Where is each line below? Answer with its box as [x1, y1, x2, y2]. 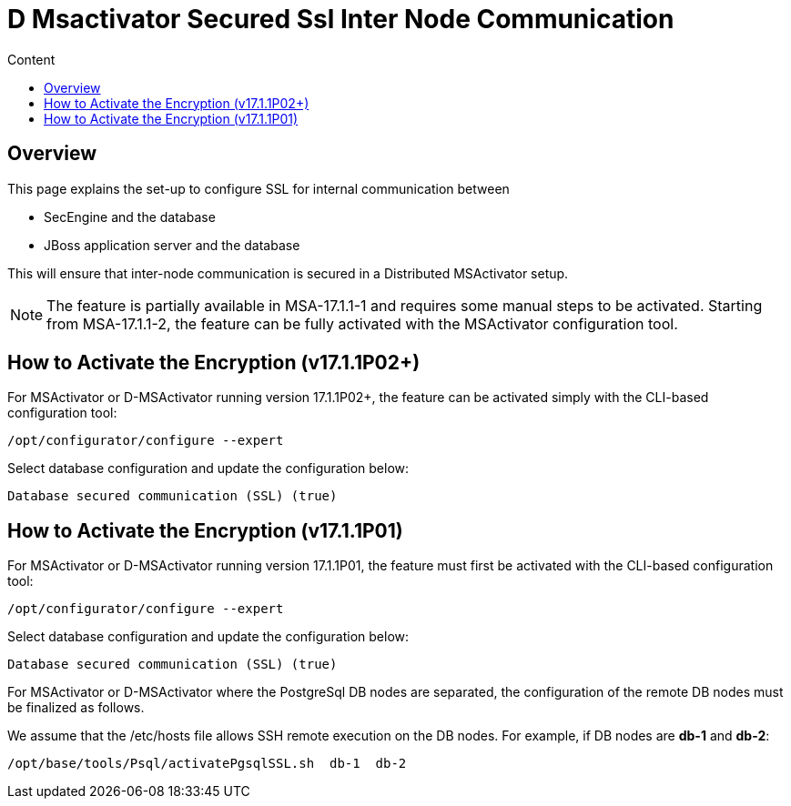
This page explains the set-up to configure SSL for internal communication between [7, 180, 510, 196]
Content [7, 51, 56, 67]
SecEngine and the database [44, 208, 216, 225]
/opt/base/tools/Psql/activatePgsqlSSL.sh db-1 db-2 [7, 756, 407, 771]
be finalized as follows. [7, 700, 145, 716]
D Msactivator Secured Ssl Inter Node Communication [7, 4, 674, 35]
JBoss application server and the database [44, 237, 300, 253]
